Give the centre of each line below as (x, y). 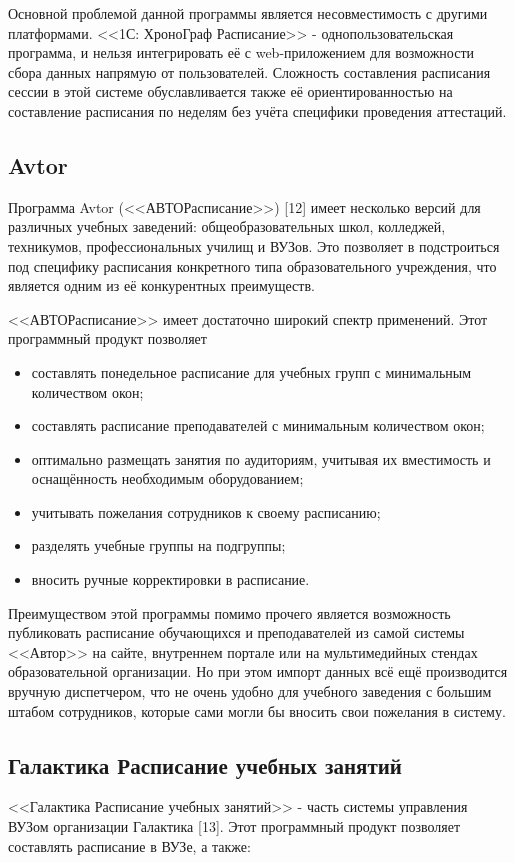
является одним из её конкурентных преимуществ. (161, 285)
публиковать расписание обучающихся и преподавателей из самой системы (236, 632)
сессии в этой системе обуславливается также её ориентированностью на (230, 91)
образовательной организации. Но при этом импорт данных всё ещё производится (258, 671)
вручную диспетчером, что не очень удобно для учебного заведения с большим (250, 691)
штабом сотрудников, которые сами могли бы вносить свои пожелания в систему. (257, 710)
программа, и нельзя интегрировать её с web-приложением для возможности (241, 52)
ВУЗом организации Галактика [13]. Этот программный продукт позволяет (234, 826)
